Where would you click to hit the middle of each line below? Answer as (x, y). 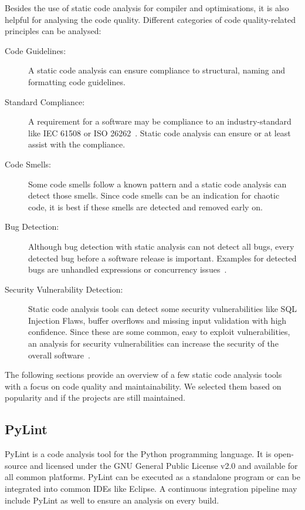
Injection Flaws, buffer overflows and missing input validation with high (157, 320)
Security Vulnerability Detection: (64, 289)
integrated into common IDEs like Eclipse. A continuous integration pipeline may (151, 489)
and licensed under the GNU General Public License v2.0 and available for (164, 465)
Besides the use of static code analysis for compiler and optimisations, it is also (147, 8)
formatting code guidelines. (77, 81)
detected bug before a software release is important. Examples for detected (162, 258)
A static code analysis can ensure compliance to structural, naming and (157, 70)
